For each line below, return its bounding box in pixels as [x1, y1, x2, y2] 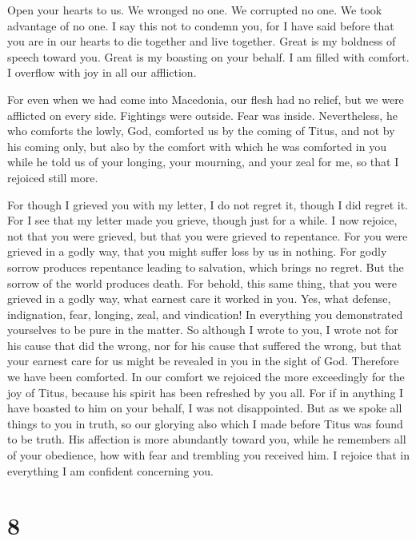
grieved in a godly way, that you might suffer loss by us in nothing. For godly [7, 243, 387, 260]
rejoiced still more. [7, 169, 98, 185]
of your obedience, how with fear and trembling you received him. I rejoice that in [7, 447, 410, 463]
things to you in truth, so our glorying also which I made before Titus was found [7, 415, 403, 432]
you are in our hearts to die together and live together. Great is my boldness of [7, 33, 396, 50]
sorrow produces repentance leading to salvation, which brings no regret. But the [7, 258, 404, 275]
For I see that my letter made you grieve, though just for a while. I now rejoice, [7, 212, 398, 229]
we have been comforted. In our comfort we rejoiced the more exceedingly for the [7, 368, 405, 385]
